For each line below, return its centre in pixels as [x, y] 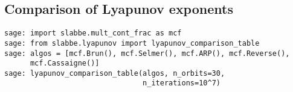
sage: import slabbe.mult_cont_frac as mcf [93, 33]
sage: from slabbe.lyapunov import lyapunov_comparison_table [132, 43]
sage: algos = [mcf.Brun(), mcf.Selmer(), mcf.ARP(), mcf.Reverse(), [147, 53]
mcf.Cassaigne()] [65, 63]
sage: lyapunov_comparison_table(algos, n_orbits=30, [115, 73]
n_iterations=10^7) [182, 83]
